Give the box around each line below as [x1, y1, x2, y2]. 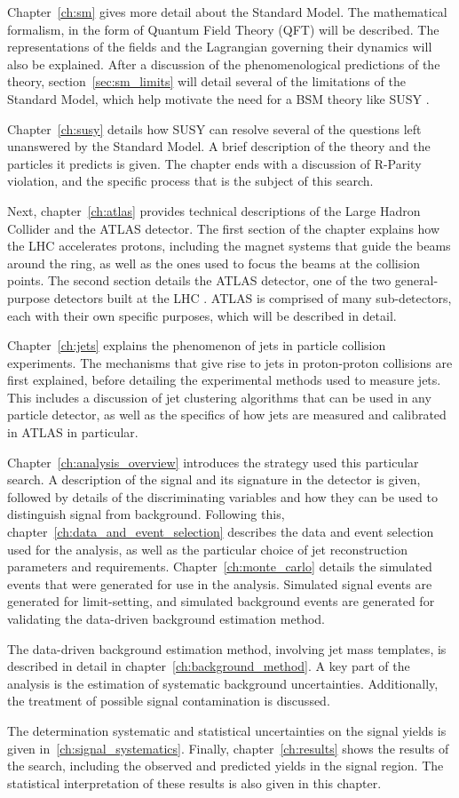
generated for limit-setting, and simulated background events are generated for [7, 592, 435, 610]
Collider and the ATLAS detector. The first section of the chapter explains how [7, 219, 440, 237]
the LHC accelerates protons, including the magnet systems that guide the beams [7, 236, 451, 255]
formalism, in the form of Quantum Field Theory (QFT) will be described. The [7, 20, 439, 38]
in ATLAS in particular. [7, 423, 138, 442]
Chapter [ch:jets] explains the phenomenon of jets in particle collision [7, 336, 386, 355]
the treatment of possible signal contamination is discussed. [7, 691, 330, 710]
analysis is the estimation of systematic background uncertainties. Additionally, [7, 674, 439, 692]
